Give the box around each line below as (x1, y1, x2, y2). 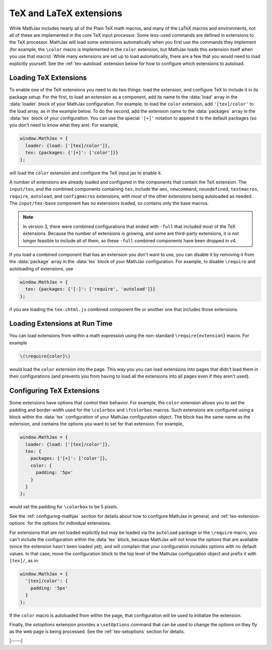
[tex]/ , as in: (9, 558, 39, 564)
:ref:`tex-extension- (220, 513, 261, 519)
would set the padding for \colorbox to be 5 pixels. (9, 504, 118, 510)
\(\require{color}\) (20, 353, 71, 359)
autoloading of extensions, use (9, 265, 74, 272)
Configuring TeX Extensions (9, 386, 100, 395)
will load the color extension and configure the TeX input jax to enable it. (9, 169, 162, 176)
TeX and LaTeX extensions (9, 8, 122, 19)
